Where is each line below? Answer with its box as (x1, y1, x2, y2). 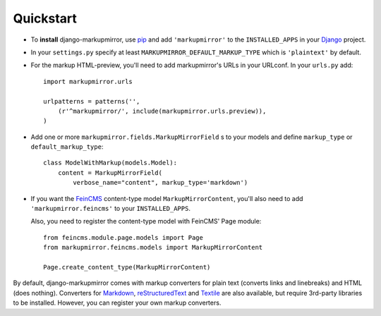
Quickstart (13, 11, 78, 26)
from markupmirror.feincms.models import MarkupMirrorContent (43, 243, 263, 252)
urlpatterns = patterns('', (43, 97, 140, 105)
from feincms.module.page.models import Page (43, 233, 204, 241)
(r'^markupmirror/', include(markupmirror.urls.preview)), (57, 107, 267, 115)
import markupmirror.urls (43, 78, 133, 85)
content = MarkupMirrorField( (57, 169, 162, 176)
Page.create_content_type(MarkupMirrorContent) (43, 263, 211, 271)
